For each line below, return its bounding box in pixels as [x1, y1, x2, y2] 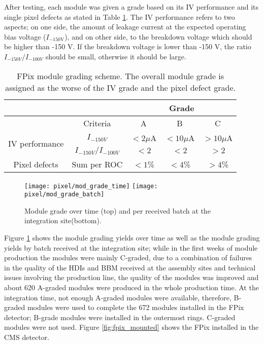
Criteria [83, 117, 111, 129]
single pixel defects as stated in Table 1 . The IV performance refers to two [4, 11, 235, 22]
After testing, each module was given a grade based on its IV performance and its [4, 2, 259, 12]
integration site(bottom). [24, 215, 102, 226]
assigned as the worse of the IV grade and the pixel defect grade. [5, 81, 236, 93]
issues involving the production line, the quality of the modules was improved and [4, 272, 259, 283]
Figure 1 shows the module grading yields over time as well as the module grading [4, 232, 260, 243]
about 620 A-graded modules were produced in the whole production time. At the [4, 282, 259, 293]
